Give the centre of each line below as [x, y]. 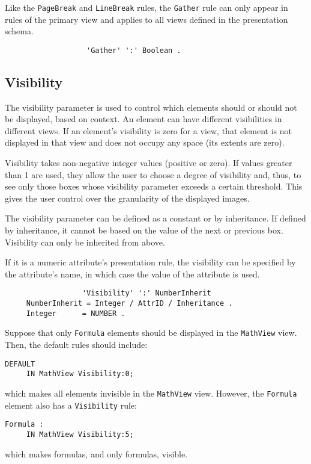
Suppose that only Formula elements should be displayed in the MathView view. [151, 333]
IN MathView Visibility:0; [80, 374]
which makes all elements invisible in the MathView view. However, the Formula [151, 393]
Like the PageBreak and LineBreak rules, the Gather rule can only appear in [146, 7]
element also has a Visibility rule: [71, 405]
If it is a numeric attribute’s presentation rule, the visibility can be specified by [150, 262]
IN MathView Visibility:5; [80, 434]
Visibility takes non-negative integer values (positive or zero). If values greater [149, 163]
